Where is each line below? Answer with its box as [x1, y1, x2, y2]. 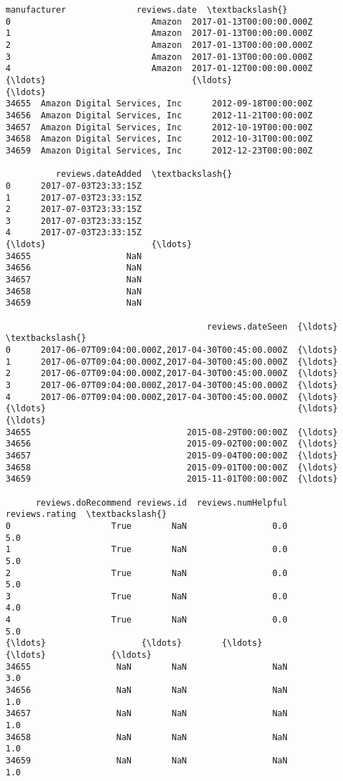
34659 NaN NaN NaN [6, 756, 287, 766]
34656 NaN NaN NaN [6, 685, 287, 696]
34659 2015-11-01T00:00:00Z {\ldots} [6, 474, 338, 485]
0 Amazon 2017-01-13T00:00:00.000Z [6, 16, 313, 27]
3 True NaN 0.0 [6, 591, 287, 601]
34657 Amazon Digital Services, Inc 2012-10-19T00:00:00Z [6, 122, 313, 132]
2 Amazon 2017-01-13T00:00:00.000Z [6, 39, 313, 50]
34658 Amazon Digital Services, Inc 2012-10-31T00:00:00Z [6, 134, 313, 144]
